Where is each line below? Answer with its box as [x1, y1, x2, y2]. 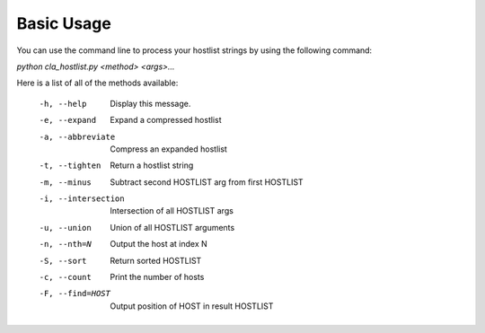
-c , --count [39, 272, 92, 283]
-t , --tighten [39, 161, 101, 171]
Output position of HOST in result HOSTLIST [110, 301, 274, 311]
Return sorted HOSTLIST [110, 255, 202, 266]
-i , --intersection [39, 194, 125, 204]
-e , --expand [39, 115, 97, 126]
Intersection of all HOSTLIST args [110, 206, 234, 216]
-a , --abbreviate [39, 131, 116, 142]
